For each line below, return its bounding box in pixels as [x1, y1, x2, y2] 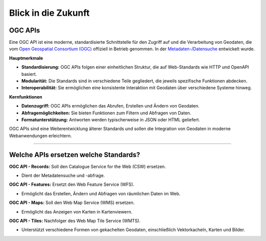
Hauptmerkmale [9, 55, 43, 61]
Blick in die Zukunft [9, 7, 90, 18]
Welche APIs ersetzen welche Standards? [9, 150, 140, 159]
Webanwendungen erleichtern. [9, 133, 72, 138]
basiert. [21, 71, 37, 77]
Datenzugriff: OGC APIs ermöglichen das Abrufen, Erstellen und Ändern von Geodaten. [21, 103, 199, 109]
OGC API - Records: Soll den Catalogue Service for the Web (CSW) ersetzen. [9, 163, 166, 170]
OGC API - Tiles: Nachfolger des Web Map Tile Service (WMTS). [9, 218, 140, 224]
